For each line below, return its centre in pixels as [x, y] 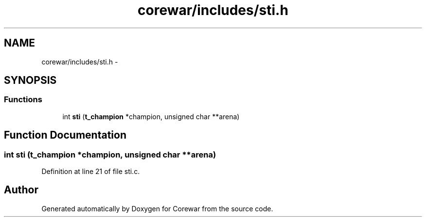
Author [21, 190]
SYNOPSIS [30, 80]
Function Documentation [65, 135]
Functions [23, 100]
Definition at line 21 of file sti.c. [91, 172]
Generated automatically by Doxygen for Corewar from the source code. [157, 208]
